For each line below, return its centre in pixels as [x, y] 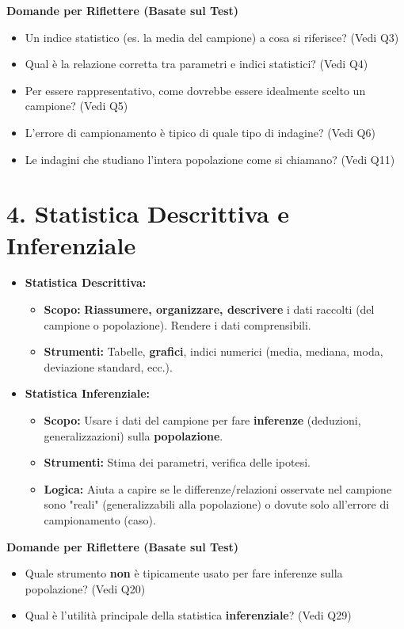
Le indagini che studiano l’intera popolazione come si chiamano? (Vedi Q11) [210, 159]
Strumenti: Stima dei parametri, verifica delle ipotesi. [177, 462]
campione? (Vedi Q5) [76, 106]
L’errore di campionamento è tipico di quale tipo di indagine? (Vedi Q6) [200, 132]
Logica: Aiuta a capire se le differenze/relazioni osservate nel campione [218, 488]
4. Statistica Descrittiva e [148, 213]
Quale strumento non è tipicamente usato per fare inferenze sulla [184, 573]
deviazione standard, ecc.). [108, 366]
